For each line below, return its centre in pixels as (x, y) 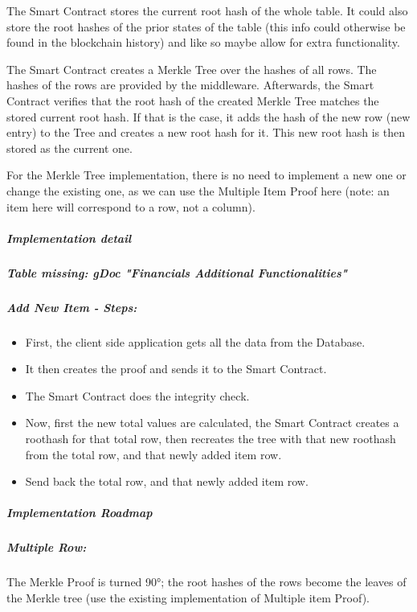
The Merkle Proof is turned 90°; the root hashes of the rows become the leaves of (206, 582)
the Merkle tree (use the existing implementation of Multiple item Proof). (188, 597)
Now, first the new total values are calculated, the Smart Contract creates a (212, 423)
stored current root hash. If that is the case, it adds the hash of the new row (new (208, 116)
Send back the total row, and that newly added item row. (167, 481)
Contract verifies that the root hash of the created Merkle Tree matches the (193, 100)
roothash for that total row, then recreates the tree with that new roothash (211, 438)
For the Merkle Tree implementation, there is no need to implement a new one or (206, 175)
